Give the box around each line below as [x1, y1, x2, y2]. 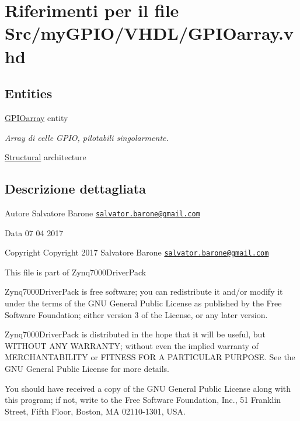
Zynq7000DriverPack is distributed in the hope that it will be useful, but [5, 328, 266, 340]
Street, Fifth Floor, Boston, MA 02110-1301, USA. [5, 405, 186, 417]
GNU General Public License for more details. [5, 363, 170, 374]
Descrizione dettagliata [5, 180, 146, 198]
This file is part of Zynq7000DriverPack [5, 265, 146, 278]
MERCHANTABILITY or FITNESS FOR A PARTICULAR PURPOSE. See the [5, 351, 295, 363]
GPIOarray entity [5, 111, 68, 123]
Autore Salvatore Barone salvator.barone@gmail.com [5, 206, 200, 219]
